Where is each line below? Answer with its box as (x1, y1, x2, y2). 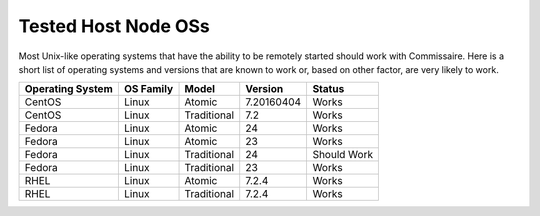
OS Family (123, 82, 174, 96)
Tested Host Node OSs (18, 15, 210, 37)
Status (312, 82, 345, 96)
